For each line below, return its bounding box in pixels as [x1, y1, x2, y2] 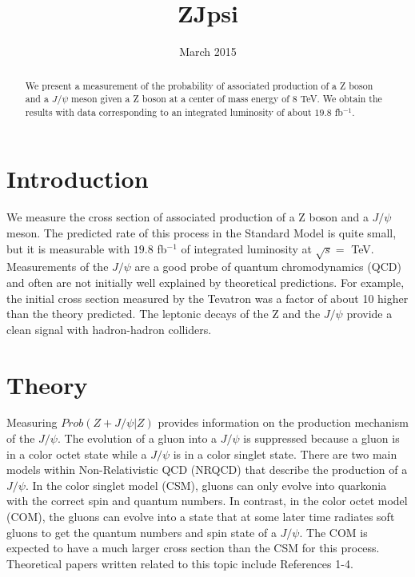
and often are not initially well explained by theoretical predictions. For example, [6, 273, 405, 290]
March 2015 [179, 43, 237, 60]
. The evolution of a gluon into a [57, 430, 217, 447]
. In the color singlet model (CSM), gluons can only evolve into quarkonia [25, 476, 387, 493]
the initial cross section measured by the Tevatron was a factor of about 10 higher [6, 289, 409, 306]
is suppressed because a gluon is [243, 430, 400, 447]
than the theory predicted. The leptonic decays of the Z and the [6, 305, 321, 322]
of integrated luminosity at [181, 240, 312, 257]
